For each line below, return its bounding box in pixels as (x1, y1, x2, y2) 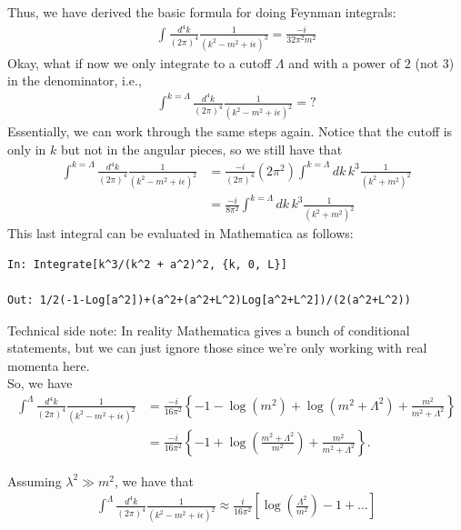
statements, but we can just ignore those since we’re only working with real (7, 338, 427, 357)
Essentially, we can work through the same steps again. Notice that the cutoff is (7, 122, 453, 141)
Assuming (7, 471, 62, 490)
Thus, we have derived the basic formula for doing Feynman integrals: (7, 3, 396, 21)
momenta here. (7, 355, 90, 375)
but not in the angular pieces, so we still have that (61, 139, 343, 158)
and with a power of (288, 53, 401, 72)
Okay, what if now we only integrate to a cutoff (7, 53, 272, 72)
